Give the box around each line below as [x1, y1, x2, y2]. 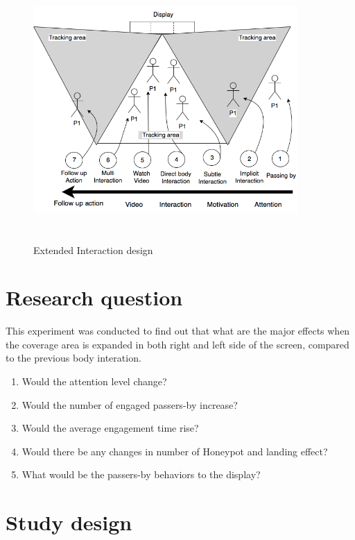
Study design [6, 508, 132, 537]
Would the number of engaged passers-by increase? [21, 397, 238, 412]
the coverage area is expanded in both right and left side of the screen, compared [6, 337, 349, 351]
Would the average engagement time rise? [21, 421, 199, 435]
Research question [6, 283, 183, 312]
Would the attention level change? [21, 374, 167, 389]
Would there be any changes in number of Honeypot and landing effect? [21, 444, 328, 458]
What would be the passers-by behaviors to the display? [21, 467, 261, 482]
